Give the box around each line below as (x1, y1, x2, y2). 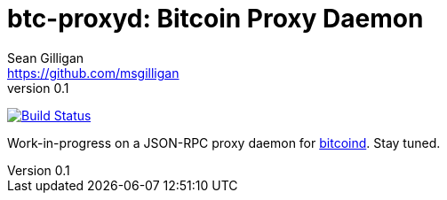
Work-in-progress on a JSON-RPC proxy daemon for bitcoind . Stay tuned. (7, 135, 441, 150)
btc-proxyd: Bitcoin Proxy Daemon (7, 4, 424, 34)
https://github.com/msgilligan (7, 65, 180, 81)
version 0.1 (7, 80, 69, 96)
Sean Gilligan (7, 50, 84, 65)
